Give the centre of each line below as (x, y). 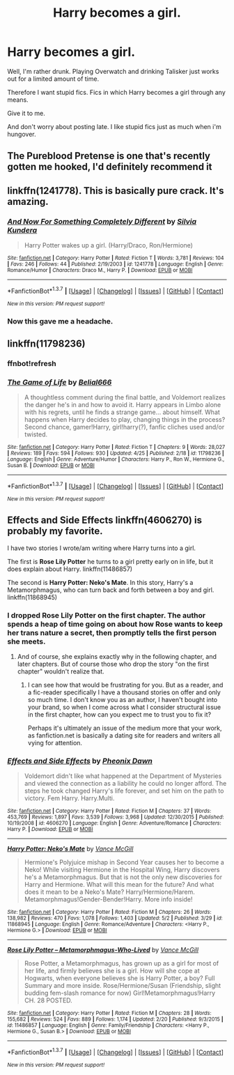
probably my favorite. (55, 531)
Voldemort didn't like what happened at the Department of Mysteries (123, 776)
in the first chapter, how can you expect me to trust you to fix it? (119, 714)
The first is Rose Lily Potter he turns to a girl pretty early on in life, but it (110, 561)
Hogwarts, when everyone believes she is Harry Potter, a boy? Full (119, 978)
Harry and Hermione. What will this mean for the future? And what (119, 885)
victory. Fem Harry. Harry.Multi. (69, 798)
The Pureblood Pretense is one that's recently (109, 156)
